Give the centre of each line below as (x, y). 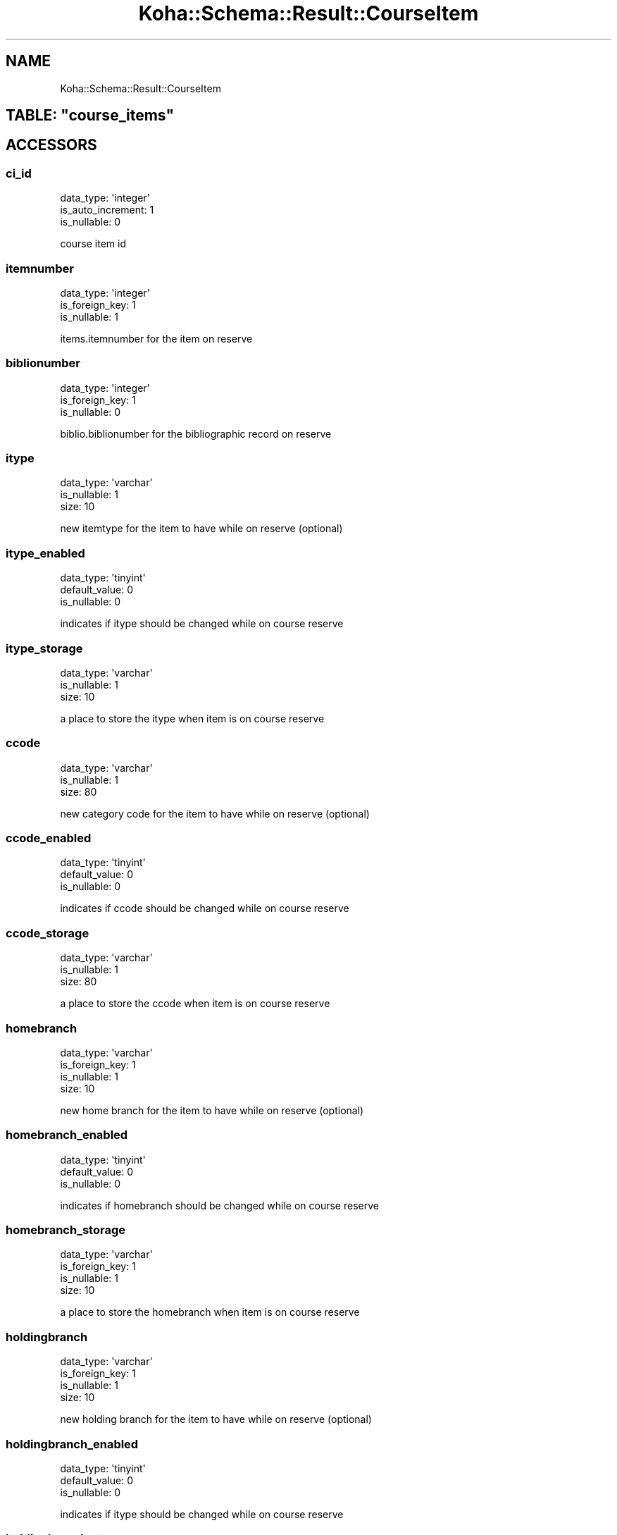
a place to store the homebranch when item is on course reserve (210, 1312)
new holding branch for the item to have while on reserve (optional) (216, 1419)
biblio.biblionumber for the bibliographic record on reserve (196, 433)
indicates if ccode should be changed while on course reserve (205, 908)
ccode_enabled (49, 838)
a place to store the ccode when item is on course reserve (195, 1004)
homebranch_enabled (67, 1135)
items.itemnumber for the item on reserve (156, 338)
